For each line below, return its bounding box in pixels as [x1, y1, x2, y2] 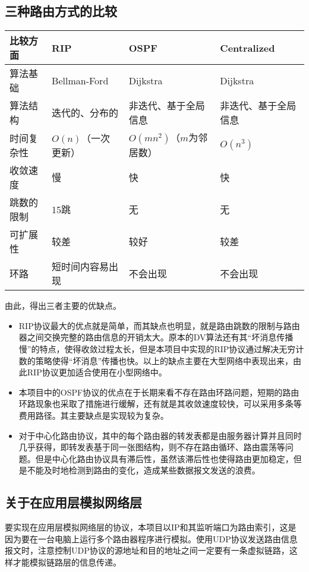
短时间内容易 [52, 260, 109, 274]
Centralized [220, 40, 275, 55]
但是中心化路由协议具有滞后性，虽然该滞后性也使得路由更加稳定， [35, 452, 294, 464]
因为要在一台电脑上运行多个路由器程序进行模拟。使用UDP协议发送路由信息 [5, 532, 298, 545]
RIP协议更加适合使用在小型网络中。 [27, 366, 167, 378]
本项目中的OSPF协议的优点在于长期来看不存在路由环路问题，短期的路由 [18, 385, 299, 398]
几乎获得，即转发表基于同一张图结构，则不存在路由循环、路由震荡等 [18, 441, 285, 453]
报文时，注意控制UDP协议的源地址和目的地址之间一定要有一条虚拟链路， [5, 544, 289, 557]
